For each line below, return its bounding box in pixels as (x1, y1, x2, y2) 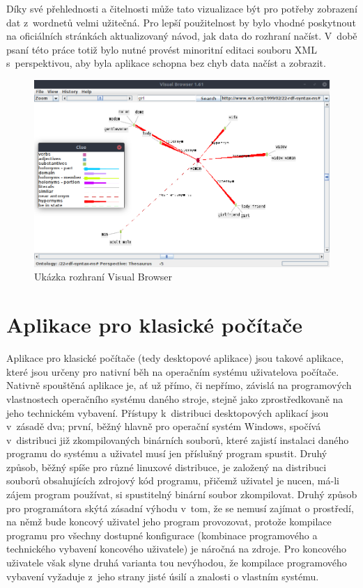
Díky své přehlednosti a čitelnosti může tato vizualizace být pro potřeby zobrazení (6, 1, 357, 15)
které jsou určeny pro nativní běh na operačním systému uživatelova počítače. (6, 364, 339, 379)
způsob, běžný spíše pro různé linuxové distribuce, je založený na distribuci (6, 459, 327, 474)
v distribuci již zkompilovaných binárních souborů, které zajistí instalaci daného (6, 432, 349, 447)
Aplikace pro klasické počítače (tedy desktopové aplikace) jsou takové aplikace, (6, 351, 344, 365)
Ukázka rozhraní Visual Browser (34, 269, 173, 284)
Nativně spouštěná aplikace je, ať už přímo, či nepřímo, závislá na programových (6, 378, 352, 392)
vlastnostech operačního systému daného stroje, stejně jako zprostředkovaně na (6, 391, 343, 406)
